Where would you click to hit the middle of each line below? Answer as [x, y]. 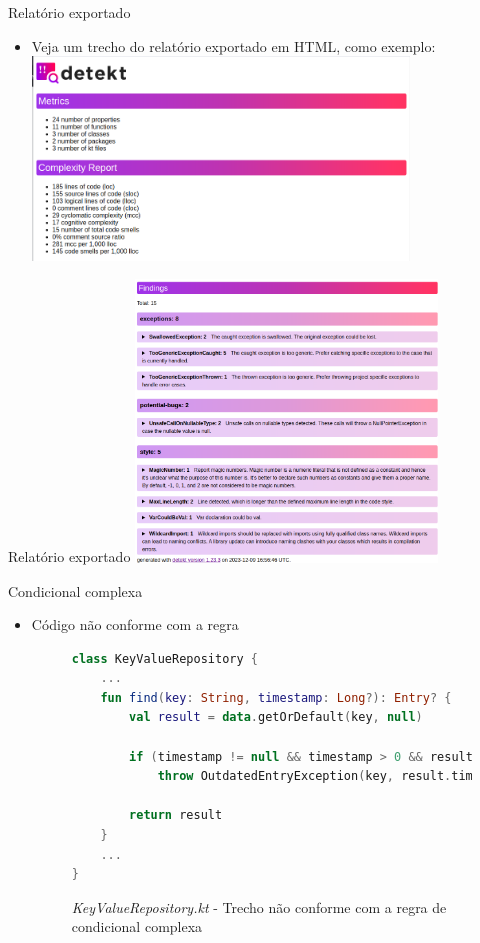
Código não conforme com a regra [135, 624]
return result [176, 815]
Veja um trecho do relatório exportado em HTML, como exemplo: [233, 45]
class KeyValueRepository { [164, 658]
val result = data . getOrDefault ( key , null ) [276, 717]
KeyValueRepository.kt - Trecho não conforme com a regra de [259, 906]
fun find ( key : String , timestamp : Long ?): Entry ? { [276, 697]
